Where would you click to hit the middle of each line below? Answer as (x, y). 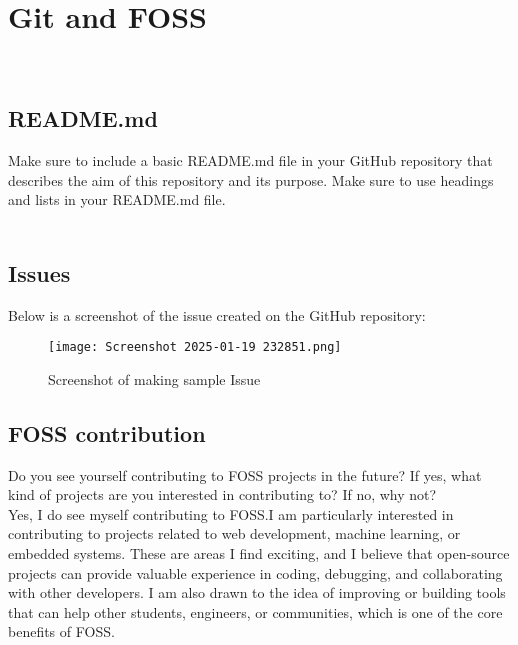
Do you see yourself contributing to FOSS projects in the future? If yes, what (245, 474)
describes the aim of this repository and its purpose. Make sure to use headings (251, 179)
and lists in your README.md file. (117, 199)
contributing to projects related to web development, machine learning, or (234, 533)
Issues (39, 272)
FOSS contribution (107, 432)
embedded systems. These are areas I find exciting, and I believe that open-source (259, 552)
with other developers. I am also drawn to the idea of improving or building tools (257, 592)
